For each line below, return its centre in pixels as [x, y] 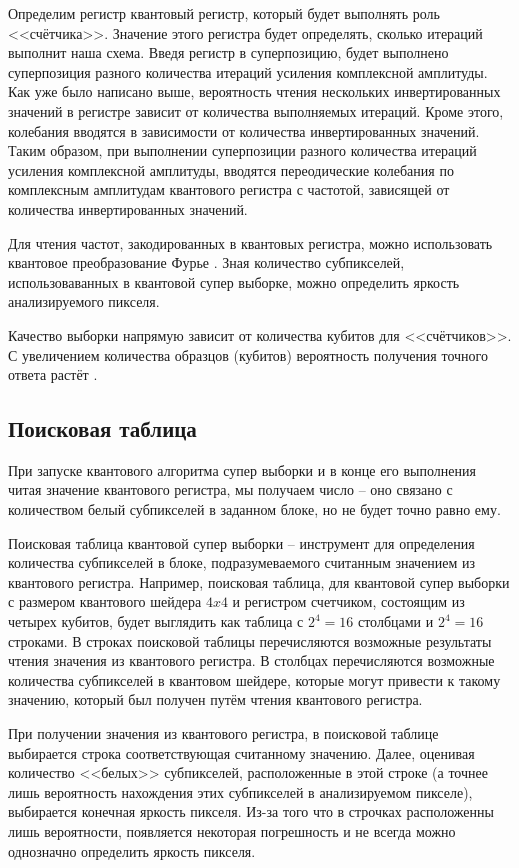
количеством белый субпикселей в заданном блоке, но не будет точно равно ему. [254, 509]
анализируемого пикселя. [84, 301]
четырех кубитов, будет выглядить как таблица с [156, 621]
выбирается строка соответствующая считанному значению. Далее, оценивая [241, 752]
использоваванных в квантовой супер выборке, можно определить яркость [234, 281]
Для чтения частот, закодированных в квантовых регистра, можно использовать [250, 242]
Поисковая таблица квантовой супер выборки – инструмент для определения [241, 542]
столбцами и [395, 621]
